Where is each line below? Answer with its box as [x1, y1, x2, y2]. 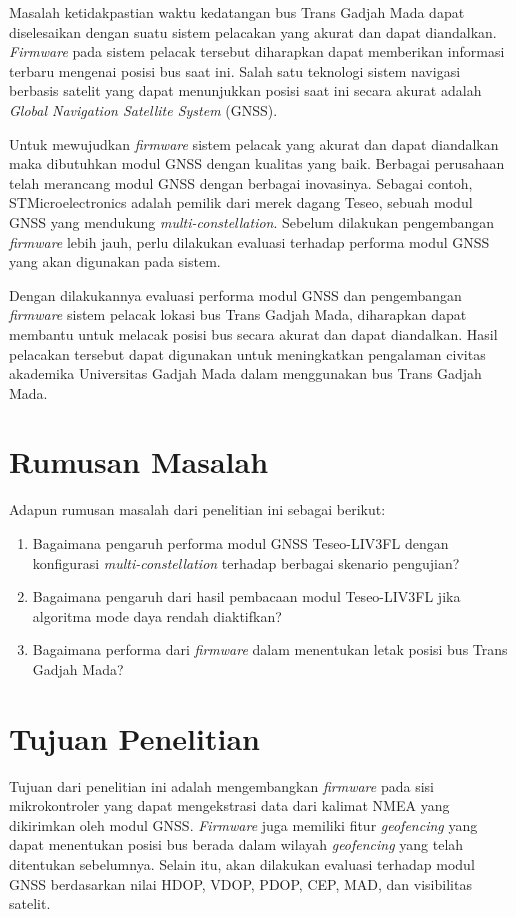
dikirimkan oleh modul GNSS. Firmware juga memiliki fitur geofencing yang [9, 814, 478, 835]
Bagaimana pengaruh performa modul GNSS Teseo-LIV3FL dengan [32, 533, 449, 553]
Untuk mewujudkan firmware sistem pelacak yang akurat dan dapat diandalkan [9, 133, 499, 154]
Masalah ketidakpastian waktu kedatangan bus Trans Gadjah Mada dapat [9, 2, 465, 22]
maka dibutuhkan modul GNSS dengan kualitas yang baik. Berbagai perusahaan [9, 153, 505, 174]
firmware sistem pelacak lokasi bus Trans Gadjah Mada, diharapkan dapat [9, 304, 467, 325]
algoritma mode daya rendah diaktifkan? [32, 605, 282, 626]
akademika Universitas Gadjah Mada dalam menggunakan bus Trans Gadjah [9, 363, 482, 384]
